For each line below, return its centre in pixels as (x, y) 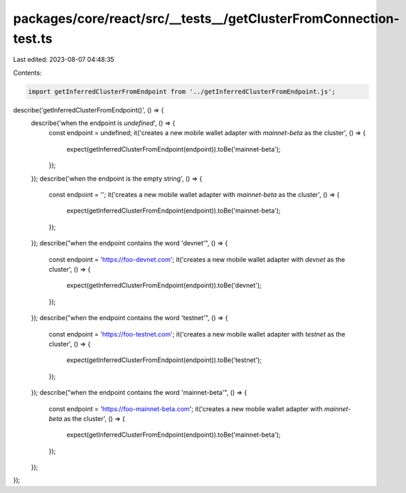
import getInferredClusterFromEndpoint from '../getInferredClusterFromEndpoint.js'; (182, 91)
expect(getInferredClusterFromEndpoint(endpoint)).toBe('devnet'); (164, 285)
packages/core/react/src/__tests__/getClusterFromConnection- (206, 18)
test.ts (33, 38)
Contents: (27, 73)
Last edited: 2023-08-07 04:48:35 (64, 60)
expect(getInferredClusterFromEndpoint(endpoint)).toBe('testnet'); (164, 360)
